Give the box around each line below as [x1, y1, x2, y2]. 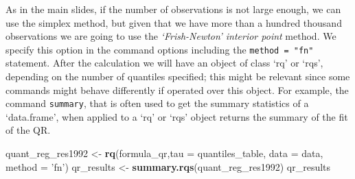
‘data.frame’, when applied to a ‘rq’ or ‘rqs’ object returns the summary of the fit [5, 109, 348, 123]
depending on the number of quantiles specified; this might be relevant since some [5, 69, 350, 84]
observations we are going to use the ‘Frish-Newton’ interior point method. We [5, 29, 336, 43]
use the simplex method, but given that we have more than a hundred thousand [5, 15, 342, 29]
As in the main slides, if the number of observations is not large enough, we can [5, 2, 341, 16]
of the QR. [5, 123, 51, 137]
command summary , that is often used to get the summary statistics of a [5, 96, 309, 110]
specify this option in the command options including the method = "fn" [5, 42, 314, 56]
